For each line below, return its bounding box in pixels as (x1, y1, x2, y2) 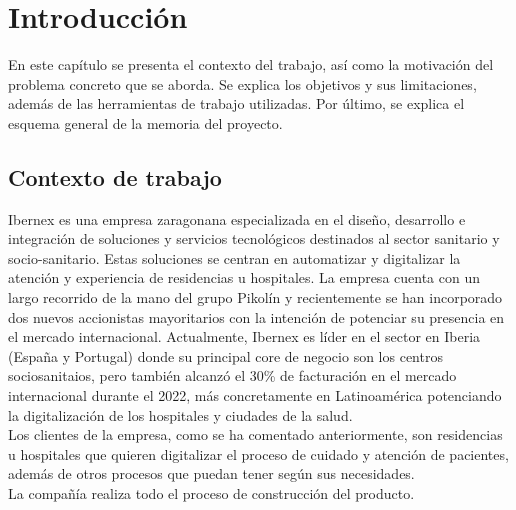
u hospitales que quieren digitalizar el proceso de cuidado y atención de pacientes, (8, 443, 509, 464)
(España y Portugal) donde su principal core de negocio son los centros (8, 345, 443, 366)
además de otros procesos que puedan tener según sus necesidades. (8, 463, 415, 484)
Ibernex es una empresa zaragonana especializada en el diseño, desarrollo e (8, 208, 466, 229)
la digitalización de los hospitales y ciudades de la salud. (8, 404, 353, 425)
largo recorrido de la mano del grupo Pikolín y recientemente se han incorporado (8, 287, 503, 308)
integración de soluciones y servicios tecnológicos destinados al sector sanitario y (8, 228, 500, 249)
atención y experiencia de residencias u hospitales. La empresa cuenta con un (8, 267, 480, 288)
